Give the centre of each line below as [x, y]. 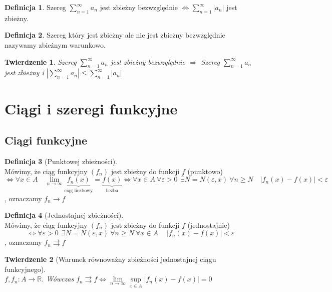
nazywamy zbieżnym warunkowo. [55, 44]
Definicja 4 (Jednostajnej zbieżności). [64, 215]
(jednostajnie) [209, 225]
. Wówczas [58, 279]
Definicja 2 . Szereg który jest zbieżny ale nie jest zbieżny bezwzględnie [115, 35]
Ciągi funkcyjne [46, 140]
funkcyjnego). [25, 269]
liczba [112, 191]
